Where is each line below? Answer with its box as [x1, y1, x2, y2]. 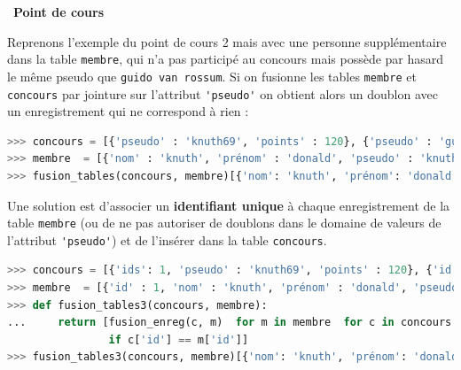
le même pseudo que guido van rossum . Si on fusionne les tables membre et [7, 66, 417, 85]
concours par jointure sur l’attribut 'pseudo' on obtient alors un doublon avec [7, 84, 438, 103]
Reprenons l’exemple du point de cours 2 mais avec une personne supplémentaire [7, 32, 447, 50]
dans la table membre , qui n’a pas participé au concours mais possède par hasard [7, 50, 444, 68]
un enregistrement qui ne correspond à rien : [7, 102, 249, 120]
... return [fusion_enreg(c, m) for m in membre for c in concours [7, 316, 452, 329]
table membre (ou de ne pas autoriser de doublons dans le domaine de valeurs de [7, 213, 441, 232]
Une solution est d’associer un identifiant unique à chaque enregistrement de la [7, 196, 450, 214]
